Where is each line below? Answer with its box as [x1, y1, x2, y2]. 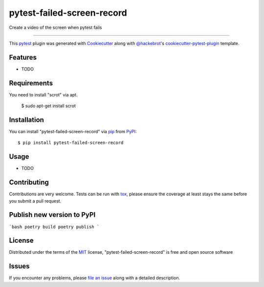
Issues [9, 262, 30, 270]
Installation [9, 116, 44, 124]
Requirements [9, 79, 53, 87]
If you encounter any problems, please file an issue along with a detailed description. [9, 275, 180, 281]
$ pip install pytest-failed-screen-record [18, 140, 124, 145]
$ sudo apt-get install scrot [21, 103, 76, 109]
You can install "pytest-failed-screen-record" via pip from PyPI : [9, 129, 137, 135]
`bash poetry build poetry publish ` [9, 224, 100, 230]
